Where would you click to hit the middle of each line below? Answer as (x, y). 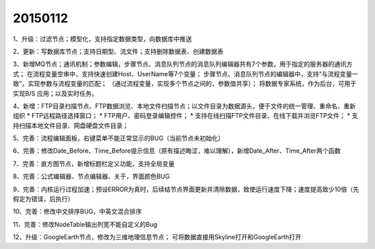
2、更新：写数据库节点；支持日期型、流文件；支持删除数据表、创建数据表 (118, 51)
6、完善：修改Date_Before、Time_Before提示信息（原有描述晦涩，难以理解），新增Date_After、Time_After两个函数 (177, 151)
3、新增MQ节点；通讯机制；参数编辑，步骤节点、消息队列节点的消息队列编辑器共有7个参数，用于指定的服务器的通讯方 (183, 64)
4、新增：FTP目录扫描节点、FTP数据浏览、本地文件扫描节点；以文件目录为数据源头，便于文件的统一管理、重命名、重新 (184, 106)
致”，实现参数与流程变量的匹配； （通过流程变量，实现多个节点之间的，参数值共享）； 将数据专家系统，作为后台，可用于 (185, 84)
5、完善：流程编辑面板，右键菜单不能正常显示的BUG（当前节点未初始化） (119, 138)
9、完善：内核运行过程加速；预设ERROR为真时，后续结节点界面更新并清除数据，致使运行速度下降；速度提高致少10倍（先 (186, 189)
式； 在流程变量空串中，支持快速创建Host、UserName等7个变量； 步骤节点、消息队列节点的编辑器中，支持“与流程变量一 (186, 74)
